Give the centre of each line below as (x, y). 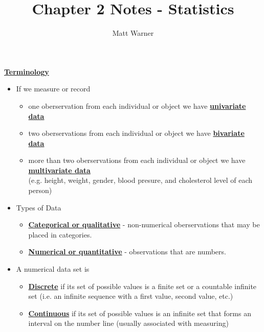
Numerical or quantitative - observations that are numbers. (127, 252)
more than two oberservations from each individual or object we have (137, 160)
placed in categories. (60, 234)
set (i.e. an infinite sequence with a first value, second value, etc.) (131, 296)
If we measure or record (53, 89)
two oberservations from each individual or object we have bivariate (136, 133)
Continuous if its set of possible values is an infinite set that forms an (140, 313)
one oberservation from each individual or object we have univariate (137, 105)
